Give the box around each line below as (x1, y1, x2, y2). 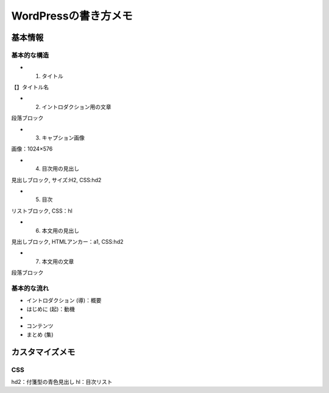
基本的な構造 (11, 51, 49, 59)
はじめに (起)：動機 (26, 305, 76, 313)
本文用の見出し (41, 227, 79, 234)
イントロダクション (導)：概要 (26, 297, 102, 304)
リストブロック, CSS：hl (11, 207, 73, 214)
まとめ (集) (26, 331, 54, 338)
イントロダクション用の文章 (41, 103, 111, 110)
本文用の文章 (41, 258, 74, 265)
